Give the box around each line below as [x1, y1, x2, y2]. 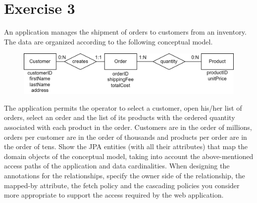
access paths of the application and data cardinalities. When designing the [4, 161, 230, 171]
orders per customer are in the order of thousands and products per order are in [4, 131, 247, 142]
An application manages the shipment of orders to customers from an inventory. [4, 27, 247, 37]
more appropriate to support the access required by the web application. [4, 190, 224, 200]
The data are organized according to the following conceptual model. [4, 36, 213, 46]
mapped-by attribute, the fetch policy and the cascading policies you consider [4, 180, 240, 190]
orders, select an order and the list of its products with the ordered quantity [4, 112, 235, 122]
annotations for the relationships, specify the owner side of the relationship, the [4, 170, 245, 181]
